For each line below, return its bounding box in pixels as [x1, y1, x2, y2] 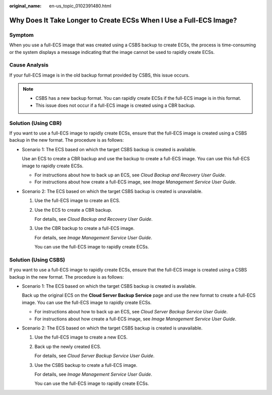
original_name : [9, 3, 42, 9]
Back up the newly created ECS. [34, 343, 102, 350]
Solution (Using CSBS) [9, 256, 65, 263]
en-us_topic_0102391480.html [49, 3, 112, 9]
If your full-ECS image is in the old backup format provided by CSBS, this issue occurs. [9, 72, 190, 78]
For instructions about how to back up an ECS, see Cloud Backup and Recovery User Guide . [34, 172, 226, 178]
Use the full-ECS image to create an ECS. [34, 197, 120, 204]
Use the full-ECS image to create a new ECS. [34, 334, 128, 340]
